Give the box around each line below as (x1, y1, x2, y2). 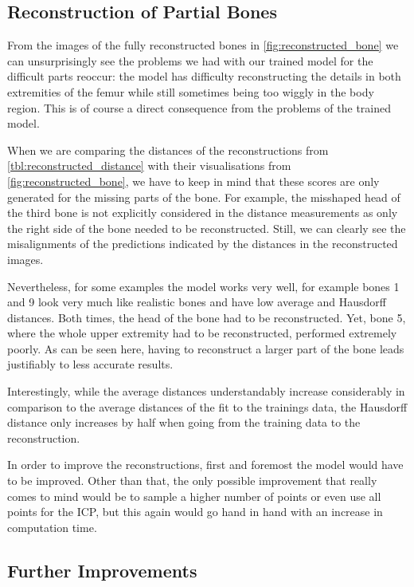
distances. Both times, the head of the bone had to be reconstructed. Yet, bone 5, (7, 309, 406, 325)
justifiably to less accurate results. (7, 356, 174, 372)
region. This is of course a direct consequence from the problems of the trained (7, 99, 392, 116)
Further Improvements (7, 557, 197, 582)
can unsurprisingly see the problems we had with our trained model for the (7, 52, 373, 69)
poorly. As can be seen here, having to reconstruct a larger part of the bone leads (7, 340, 404, 357)
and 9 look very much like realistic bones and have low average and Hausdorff (7, 293, 386, 310)
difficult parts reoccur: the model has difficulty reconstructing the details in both (7, 68, 401, 85)
